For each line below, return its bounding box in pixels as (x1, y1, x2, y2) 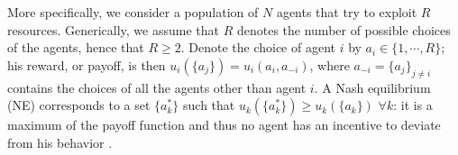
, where (309, 55, 350, 74)
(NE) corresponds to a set (7, 96, 151, 114)
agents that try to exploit (276, 3, 417, 21)
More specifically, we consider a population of (7, 3, 259, 21)
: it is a (393, 96, 433, 114)
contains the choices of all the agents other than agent (7, 77, 307, 96)
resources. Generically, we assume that (7, 20, 219, 39)
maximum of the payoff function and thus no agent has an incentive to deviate (7, 115, 441, 134)
